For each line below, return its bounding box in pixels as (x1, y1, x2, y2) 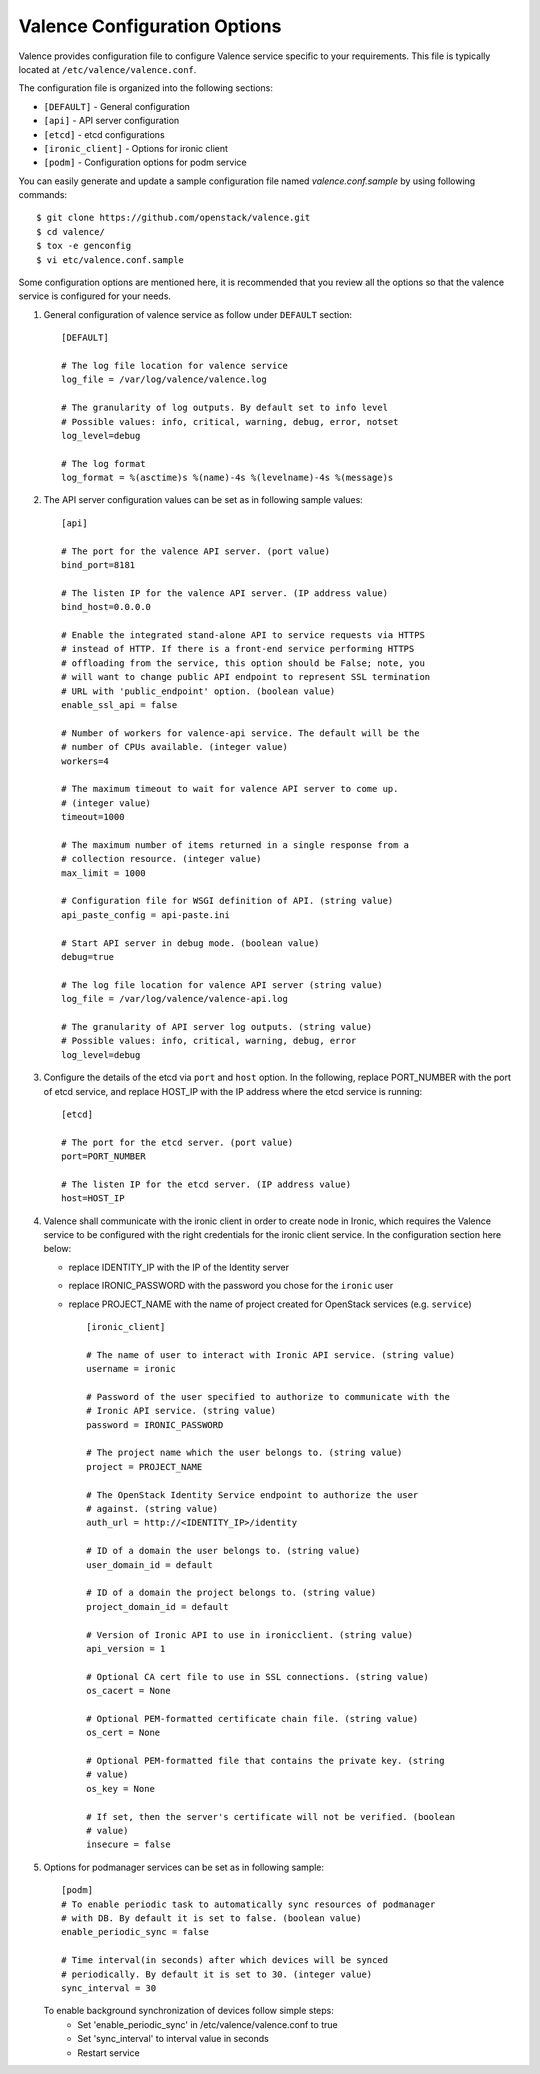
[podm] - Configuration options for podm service (43, 156, 247, 169)
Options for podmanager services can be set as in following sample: (43, 1861, 325, 1873)
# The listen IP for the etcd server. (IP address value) (61, 1178, 352, 1190)
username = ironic (86, 1363, 177, 1375)
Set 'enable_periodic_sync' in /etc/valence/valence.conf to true (77, 2018, 339, 2030)
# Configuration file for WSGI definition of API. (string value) (61, 895, 394, 907)
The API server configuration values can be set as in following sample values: (43, 494, 364, 506)
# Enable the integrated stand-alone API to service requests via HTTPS (61, 630, 425, 640)
